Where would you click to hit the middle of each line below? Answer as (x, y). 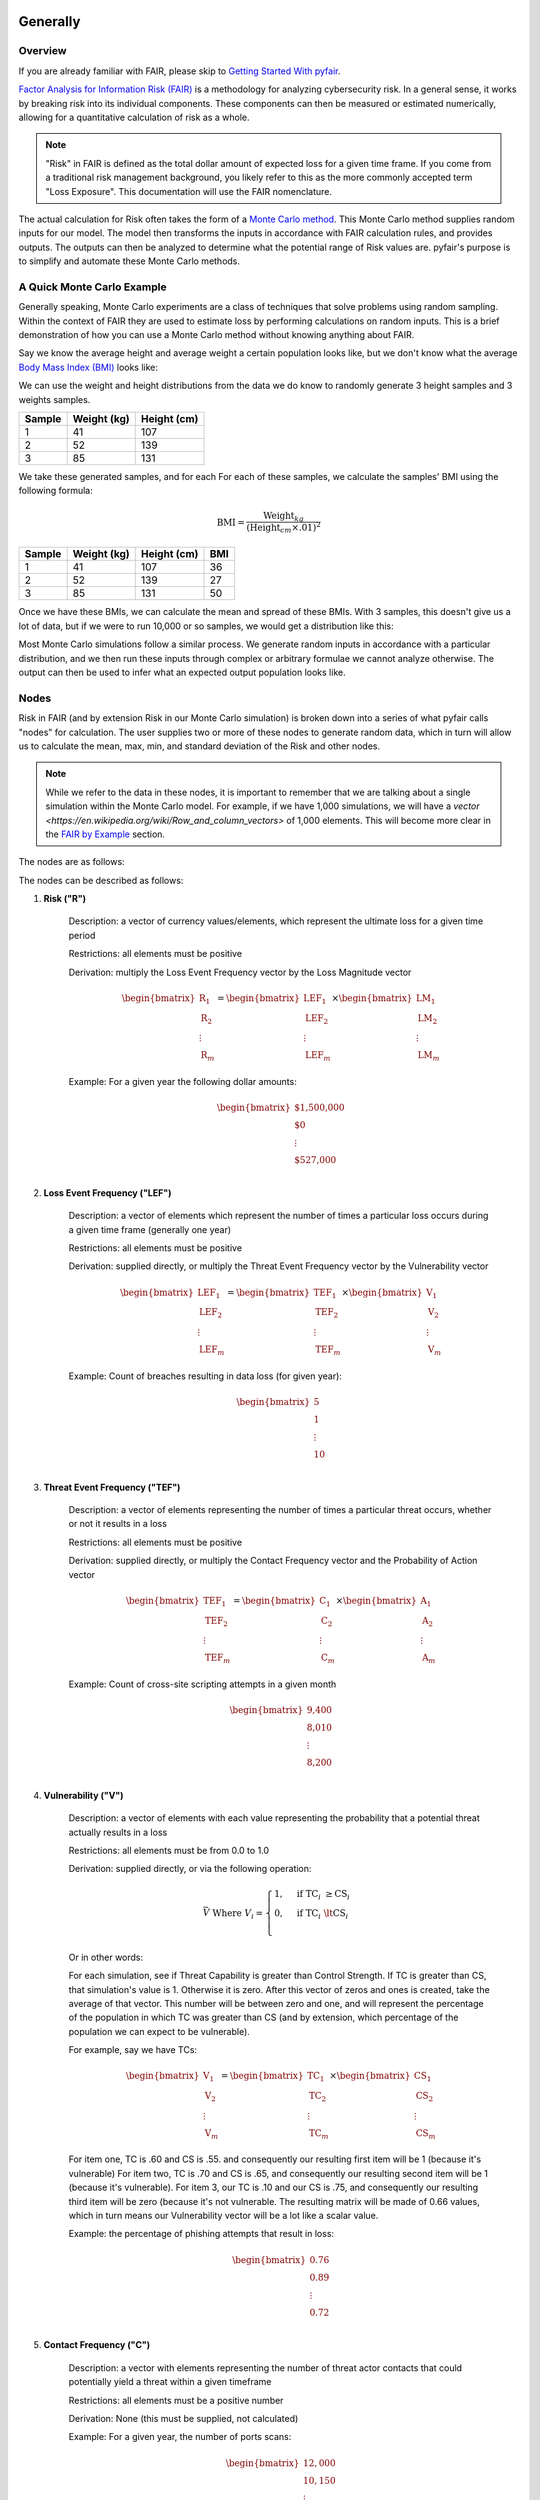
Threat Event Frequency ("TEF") (112, 1487)
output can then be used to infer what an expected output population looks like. (182, 672)
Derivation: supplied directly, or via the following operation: (190, 1869)
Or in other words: (106, 1957)
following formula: (56, 491)
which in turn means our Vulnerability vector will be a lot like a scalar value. (223, 2215)
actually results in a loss (118, 1832)
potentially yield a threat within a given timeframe (170, 2382)
